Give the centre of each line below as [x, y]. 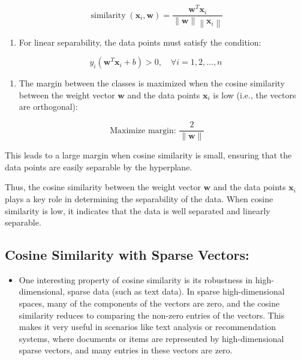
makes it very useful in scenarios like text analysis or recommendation [148, 327]
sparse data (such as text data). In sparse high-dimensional [176, 291]
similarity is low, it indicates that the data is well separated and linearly [138, 210]
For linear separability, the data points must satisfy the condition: [140, 42]
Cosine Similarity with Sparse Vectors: [127, 255]
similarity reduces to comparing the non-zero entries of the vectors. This [152, 315]
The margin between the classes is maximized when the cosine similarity [152, 83]
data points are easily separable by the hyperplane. [99, 166]
